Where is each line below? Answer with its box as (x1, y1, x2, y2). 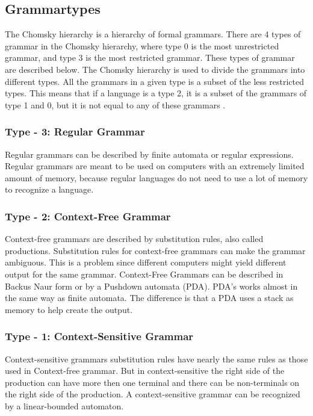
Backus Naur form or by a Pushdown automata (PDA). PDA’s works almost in (5, 279, 298, 292)
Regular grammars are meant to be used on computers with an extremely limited (5, 160, 305, 172)
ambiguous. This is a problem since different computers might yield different (5, 256, 287, 269)
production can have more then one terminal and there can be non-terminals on (5, 376, 300, 388)
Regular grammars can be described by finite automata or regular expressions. (5, 147, 294, 160)
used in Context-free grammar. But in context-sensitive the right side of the (5, 364, 285, 377)
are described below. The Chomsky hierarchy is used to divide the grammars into (5, 63, 305, 75)
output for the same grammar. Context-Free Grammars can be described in (5, 267, 284, 280)
